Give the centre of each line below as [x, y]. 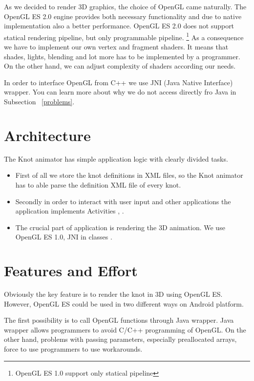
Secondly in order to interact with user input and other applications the [123, 201]
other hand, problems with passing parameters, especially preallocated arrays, [120, 339]
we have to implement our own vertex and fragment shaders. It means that [116, 47]
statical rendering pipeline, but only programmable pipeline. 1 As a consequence [124, 36]
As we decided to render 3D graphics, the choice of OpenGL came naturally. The [125, 6]
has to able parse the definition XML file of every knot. [98, 184]
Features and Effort [71, 271]
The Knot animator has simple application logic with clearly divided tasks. [116, 158]
